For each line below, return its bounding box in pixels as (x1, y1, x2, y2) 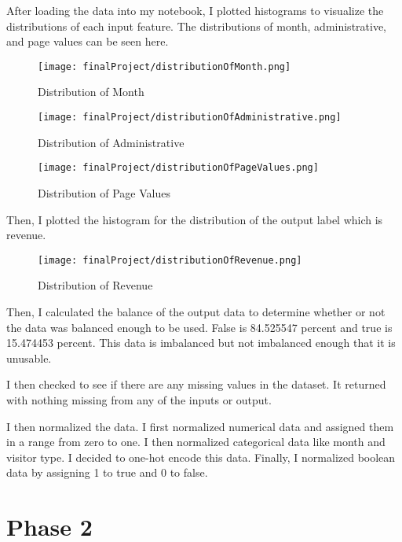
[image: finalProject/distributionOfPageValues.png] (38, 162, 319, 174)
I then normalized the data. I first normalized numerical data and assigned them (6, 418, 394, 434)
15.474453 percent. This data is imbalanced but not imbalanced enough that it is (6, 334, 396, 351)
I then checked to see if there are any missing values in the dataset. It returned (6, 376, 386, 393)
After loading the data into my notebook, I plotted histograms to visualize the (6, 2, 384, 18)
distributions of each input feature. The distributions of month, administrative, (6, 17, 387, 34)
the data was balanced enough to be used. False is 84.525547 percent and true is (6, 319, 393, 335)
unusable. (6, 349, 52, 366)
